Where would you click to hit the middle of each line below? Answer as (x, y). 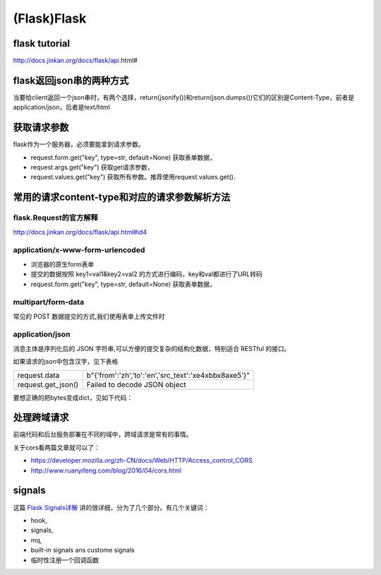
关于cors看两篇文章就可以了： (57, 447)
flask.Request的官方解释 (56, 218)
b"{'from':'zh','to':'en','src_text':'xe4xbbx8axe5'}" (168, 375)
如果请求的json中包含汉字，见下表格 (66, 362)
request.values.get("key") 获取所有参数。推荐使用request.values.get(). (133, 177)
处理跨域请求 (41, 418)
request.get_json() (48, 384)
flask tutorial (42, 43)
